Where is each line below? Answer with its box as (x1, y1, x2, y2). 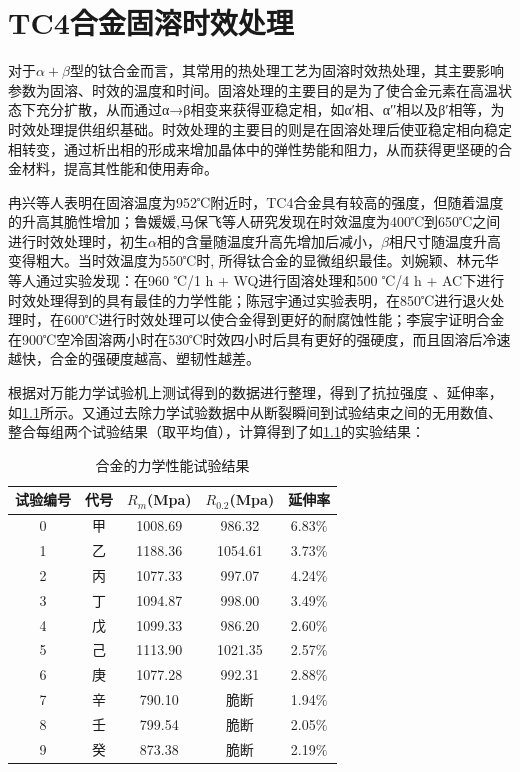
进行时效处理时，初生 (8, 230, 148, 251)
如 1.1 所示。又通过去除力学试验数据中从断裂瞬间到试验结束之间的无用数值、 (8, 401, 502, 422)
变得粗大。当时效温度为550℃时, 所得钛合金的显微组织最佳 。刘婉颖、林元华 (8, 250, 499, 271)
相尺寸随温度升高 (388, 230, 501, 251)
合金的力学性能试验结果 (95, 454, 250, 475)
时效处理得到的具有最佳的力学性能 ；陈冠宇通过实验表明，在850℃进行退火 (8, 289, 491, 310)
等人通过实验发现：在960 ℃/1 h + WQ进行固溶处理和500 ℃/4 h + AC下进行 (8, 270, 505, 291)
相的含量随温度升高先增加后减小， (156, 230, 381, 251)
